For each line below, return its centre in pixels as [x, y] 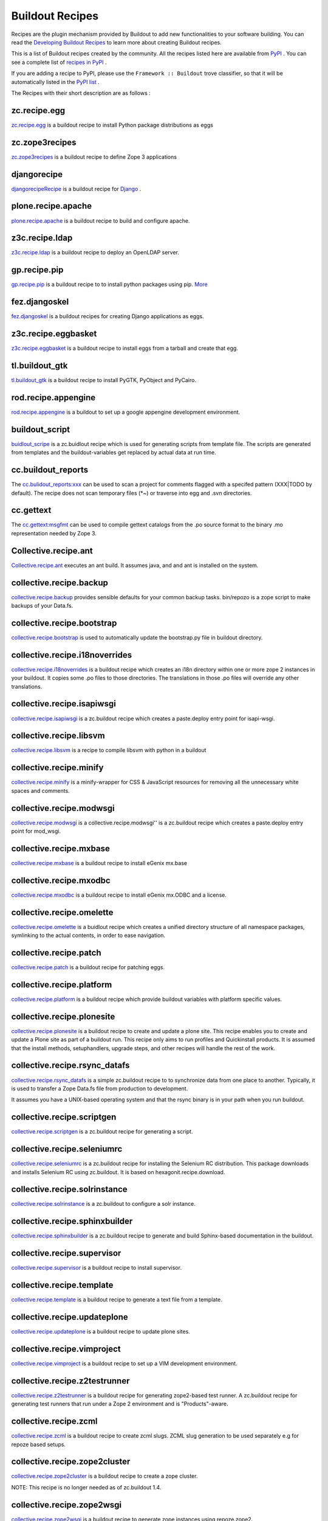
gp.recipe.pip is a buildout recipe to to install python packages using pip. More [109, 284]
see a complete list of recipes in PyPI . [59, 62]
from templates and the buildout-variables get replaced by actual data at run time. [114, 453]
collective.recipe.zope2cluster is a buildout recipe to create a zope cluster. [104, 1476]
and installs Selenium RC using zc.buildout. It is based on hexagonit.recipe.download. [118, 1172]
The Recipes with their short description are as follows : [81, 93]
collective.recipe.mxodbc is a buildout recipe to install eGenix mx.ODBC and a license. [119, 895]
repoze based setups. [39, 1444]
